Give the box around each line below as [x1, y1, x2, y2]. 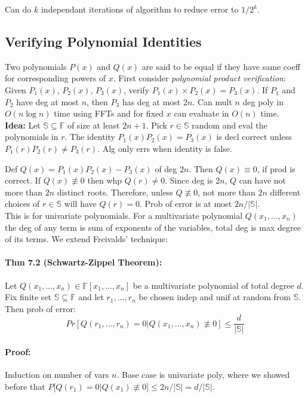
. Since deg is [165, 174, 213, 187]
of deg [155, 162, 177, 175]
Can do [5, 3, 32, 15]
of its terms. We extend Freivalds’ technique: [5, 233, 168, 245]
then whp [87, 174, 122, 187]
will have [64, 197, 97, 210]
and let [78, 291, 104, 303]
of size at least [67, 118, 120, 131]
